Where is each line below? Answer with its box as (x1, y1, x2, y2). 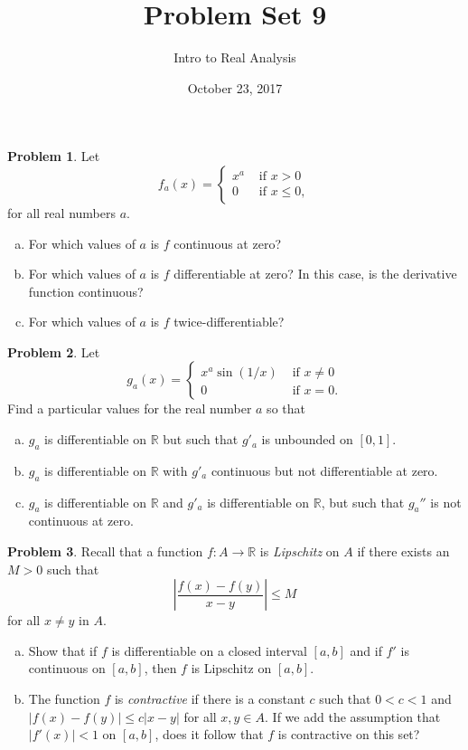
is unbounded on (261, 430, 353, 449)
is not (430, 492, 462, 511)
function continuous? (28, 281, 144, 300)
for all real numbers (7, 203, 116, 222)
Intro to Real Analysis (173, 48, 296, 67)
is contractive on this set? (277, 725, 420, 744)
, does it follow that (154, 725, 264, 744)
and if (350, 641, 382, 660)
